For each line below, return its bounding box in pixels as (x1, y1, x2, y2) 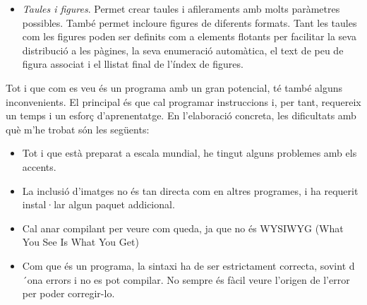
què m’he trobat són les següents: (6, 121, 150, 136)
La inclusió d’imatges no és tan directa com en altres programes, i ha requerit (22, 183, 359, 198)
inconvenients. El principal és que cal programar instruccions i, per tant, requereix (6, 94, 361, 109)
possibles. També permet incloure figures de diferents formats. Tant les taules (22, 15, 357, 30)
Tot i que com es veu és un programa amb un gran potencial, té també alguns (6, 80, 343, 95)
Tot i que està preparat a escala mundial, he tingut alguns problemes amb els (22, 145, 357, 160)
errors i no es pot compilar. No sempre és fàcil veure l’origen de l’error (46, 272, 350, 287)
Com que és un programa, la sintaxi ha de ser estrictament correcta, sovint (22, 258, 347, 273)
